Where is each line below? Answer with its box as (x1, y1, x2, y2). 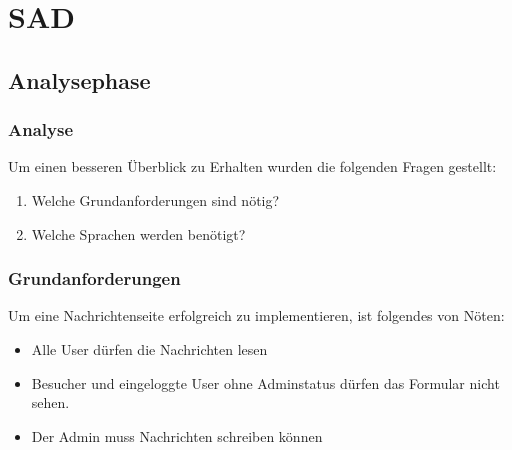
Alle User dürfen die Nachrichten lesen (31, 338, 268, 359)
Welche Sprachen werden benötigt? (31, 223, 246, 244)
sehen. (31, 392, 70, 413)
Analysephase (8, 64, 151, 95)
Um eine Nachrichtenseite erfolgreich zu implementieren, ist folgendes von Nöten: (8, 305, 505, 326)
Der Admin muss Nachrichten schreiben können (31, 425, 323, 446)
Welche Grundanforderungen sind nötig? (31, 189, 280, 210)
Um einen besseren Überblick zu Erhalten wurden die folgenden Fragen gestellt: (8, 156, 497, 177)
